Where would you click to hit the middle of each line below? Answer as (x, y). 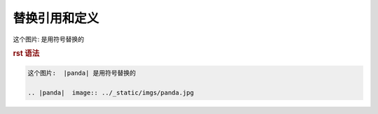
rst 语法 (26, 54)
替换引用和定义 (56, 18)
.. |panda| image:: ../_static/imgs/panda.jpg (111, 92)
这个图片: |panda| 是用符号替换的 (82, 73)
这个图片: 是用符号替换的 (48, 39)
